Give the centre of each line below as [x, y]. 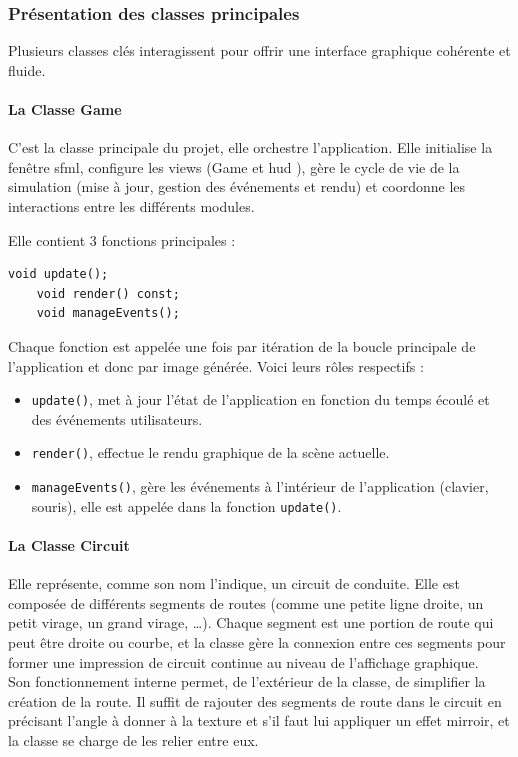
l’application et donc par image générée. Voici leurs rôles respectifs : [216, 365]
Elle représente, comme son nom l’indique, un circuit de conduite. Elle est [234, 583]
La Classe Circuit [69, 544]
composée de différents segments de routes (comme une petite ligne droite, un [246, 602]
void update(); [58, 274]
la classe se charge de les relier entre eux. [133, 739]
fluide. [27, 69]
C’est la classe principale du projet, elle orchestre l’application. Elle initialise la [250, 147]
